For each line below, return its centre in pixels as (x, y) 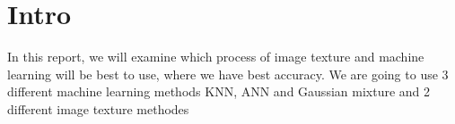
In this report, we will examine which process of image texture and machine (216, 57)
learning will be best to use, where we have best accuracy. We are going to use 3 (228, 74)
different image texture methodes (98, 108)
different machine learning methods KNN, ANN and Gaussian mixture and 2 (219, 91)
